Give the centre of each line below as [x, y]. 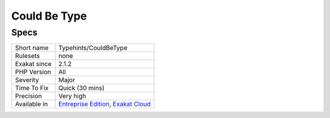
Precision [28, 96]
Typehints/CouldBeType [93, 48]
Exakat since [33, 64]
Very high [72, 96]
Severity [27, 80]
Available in [31, 104]
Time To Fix [32, 88]
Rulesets [27, 56]
